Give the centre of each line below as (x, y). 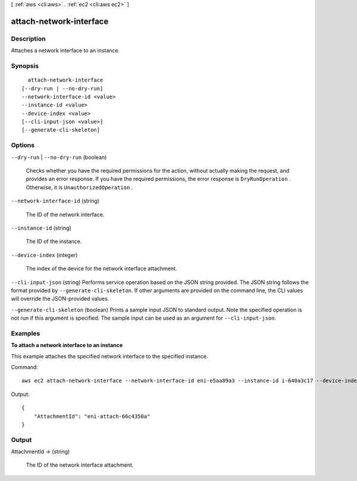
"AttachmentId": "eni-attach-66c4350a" (92, 416)
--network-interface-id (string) (55, 201)
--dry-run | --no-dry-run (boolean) (59, 157)
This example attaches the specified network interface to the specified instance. (109, 356)
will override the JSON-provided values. (60, 299)
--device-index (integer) (44, 255)
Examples (26, 333)
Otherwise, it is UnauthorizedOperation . (79, 187)
